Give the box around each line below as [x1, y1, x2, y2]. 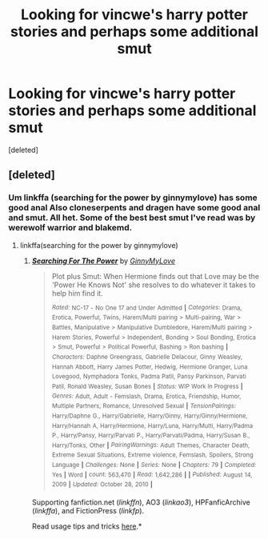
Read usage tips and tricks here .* [31, 521, 142, 531]
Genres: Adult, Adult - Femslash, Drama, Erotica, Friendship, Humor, [51, 392, 242, 401]
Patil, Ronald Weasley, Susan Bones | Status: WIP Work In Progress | [51, 382, 243, 390]
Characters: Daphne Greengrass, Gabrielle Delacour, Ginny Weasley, [51, 353, 242, 361]
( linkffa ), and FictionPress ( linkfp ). [31, 506, 145, 516]
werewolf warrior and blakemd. [8, 222, 133, 234]
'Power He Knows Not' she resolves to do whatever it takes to [51, 280, 256, 289]
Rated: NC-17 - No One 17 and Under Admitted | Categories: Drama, [51, 304, 242, 312]
